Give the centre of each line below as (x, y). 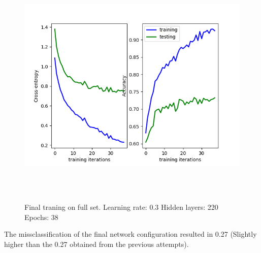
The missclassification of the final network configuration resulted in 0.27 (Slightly (130, 234)
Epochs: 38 (41, 217)
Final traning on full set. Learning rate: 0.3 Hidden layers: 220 (121, 207)
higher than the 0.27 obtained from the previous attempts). (96, 244)
